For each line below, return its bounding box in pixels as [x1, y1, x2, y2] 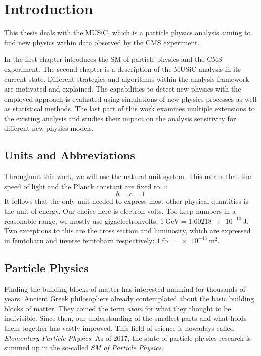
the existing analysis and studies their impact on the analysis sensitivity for [4, 113, 236, 123]
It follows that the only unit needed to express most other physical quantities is [4, 196, 249, 206]
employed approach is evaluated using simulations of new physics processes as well [4, 93, 257, 104]
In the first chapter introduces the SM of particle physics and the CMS [4, 54, 222, 64]
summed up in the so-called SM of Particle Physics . [4, 342, 164, 353]
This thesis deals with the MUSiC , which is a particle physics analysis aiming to [4, 27, 251, 38]
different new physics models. [4, 123, 94, 133]
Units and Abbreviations [4, 147, 135, 163]
